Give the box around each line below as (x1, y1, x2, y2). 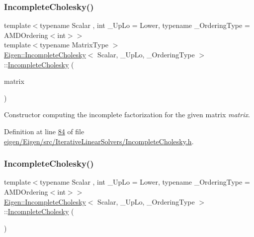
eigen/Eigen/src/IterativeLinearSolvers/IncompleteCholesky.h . (4, 136, 194, 146)
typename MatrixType (40, 39, 109, 50)
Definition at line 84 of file (4, 126, 85, 136)
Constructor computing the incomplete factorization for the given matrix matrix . (4, 109, 250, 120)
